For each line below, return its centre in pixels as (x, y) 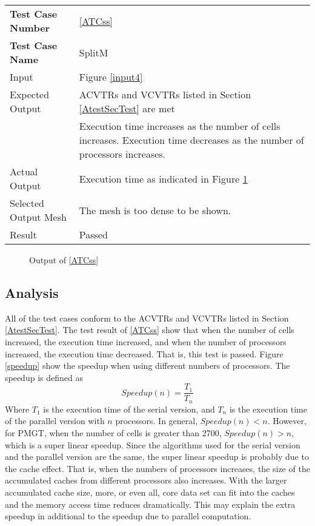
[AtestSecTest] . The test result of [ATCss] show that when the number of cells (150, 330)
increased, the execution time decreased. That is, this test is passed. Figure (144, 353)
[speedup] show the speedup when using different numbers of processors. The (148, 366)
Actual (24, 171)
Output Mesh (38, 217)
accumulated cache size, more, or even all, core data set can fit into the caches (150, 492)
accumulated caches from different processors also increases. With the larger (146, 480)
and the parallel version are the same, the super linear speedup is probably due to (157, 457)
